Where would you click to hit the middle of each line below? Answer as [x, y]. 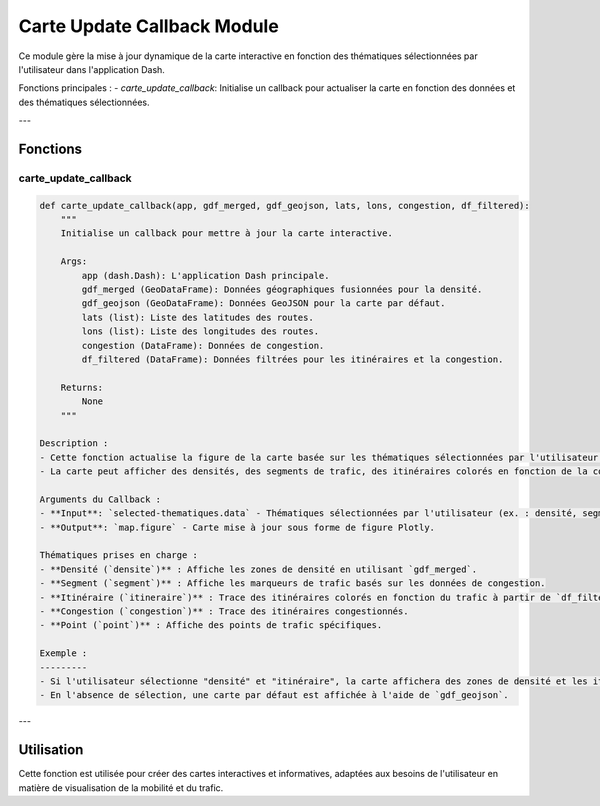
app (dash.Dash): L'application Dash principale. [205, 275]
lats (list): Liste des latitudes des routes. [197, 317]
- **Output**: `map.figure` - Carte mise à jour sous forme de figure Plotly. [237, 527]
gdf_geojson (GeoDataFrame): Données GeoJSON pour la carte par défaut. [263, 303]
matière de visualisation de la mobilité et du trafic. [121, 787]
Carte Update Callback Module [148, 26]
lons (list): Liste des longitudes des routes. [200, 331]
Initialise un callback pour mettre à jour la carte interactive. [227, 233]
